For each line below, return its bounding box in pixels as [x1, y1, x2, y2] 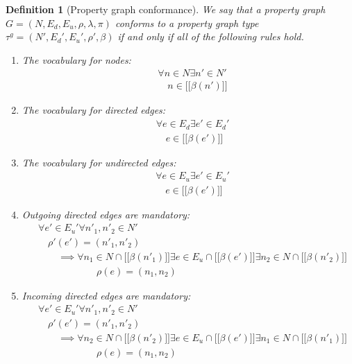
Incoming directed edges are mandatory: [22, 288, 191, 302]
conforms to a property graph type [115, 15, 259, 30]
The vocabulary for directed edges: [22, 103, 166, 117]
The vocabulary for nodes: [22, 52, 131, 67]
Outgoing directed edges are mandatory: [22, 207, 190, 221]
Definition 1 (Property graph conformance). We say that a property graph [6, 2, 326, 16]
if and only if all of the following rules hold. [117, 29, 304, 44]
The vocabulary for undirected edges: [22, 155, 176, 169]
